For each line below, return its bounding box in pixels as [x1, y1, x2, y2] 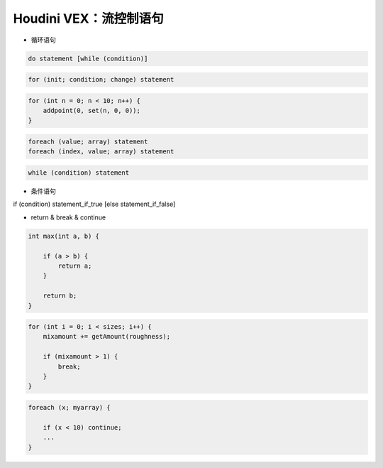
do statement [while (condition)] [28, 54, 148, 62]
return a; [57, 261, 92, 270]
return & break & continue [30, 213, 106, 222]
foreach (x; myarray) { [28, 403, 111, 411]
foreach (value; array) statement [28, 138, 148, 146]
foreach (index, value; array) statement [28, 148, 174, 156]
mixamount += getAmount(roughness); [43, 332, 170, 341]
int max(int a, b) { [28, 232, 99, 240]
